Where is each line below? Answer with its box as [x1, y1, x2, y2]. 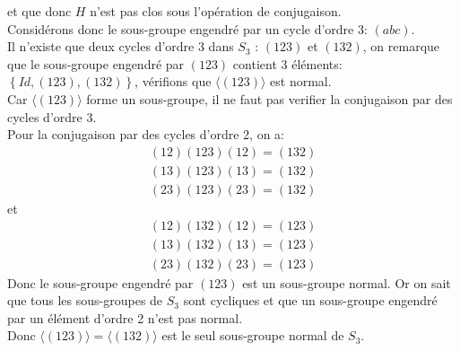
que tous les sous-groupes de [7, 291, 163, 310]
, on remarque [362, 37, 440, 56]
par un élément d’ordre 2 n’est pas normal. [7, 308, 243, 327]
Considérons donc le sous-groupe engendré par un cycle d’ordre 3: [7, 19, 368, 38]
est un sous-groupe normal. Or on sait [242, 273, 451, 292]
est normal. [270, 72, 332, 91]
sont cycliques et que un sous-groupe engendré [183, 291, 438, 310]
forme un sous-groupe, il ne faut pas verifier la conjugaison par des [86, 89, 453, 108]
